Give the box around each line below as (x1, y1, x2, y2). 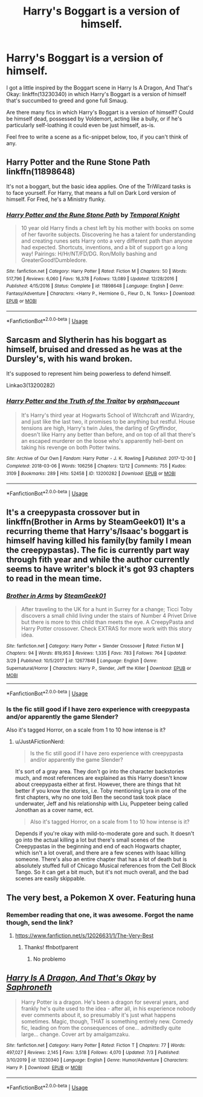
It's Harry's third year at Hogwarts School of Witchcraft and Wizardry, (21, 411, 195, 419)
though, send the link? (6, 918, 74, 926)
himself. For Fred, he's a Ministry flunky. (6, 195, 106, 203)
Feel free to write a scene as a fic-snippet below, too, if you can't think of (6, 133, 188, 140)
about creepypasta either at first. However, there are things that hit (14, 781, 181, 788)
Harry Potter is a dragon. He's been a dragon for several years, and (21, 998, 189, 1006)
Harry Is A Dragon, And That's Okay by (6, 973, 157, 983)
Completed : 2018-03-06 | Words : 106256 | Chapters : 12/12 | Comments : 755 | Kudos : (6, 463, 187, 470)
